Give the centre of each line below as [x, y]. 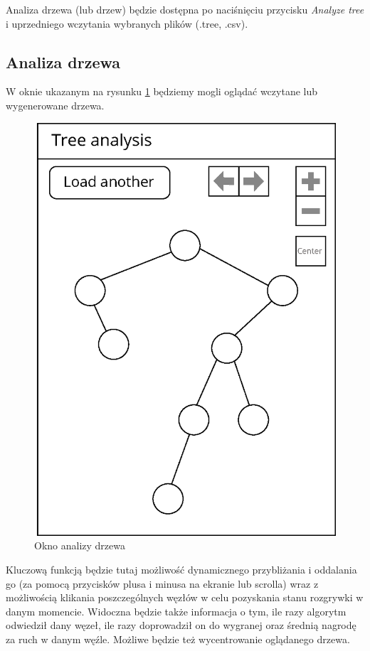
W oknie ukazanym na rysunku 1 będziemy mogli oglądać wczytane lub [162, 91]
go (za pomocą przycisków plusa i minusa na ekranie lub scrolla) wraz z [162, 583]
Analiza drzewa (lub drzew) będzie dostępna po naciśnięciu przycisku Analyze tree [185, 9]
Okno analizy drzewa [80, 545]
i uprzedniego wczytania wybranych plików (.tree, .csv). [127, 23]
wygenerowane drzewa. [55, 105]
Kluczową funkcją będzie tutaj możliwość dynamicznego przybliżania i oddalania [181, 569]
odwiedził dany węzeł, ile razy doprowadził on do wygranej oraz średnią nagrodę [181, 625]
